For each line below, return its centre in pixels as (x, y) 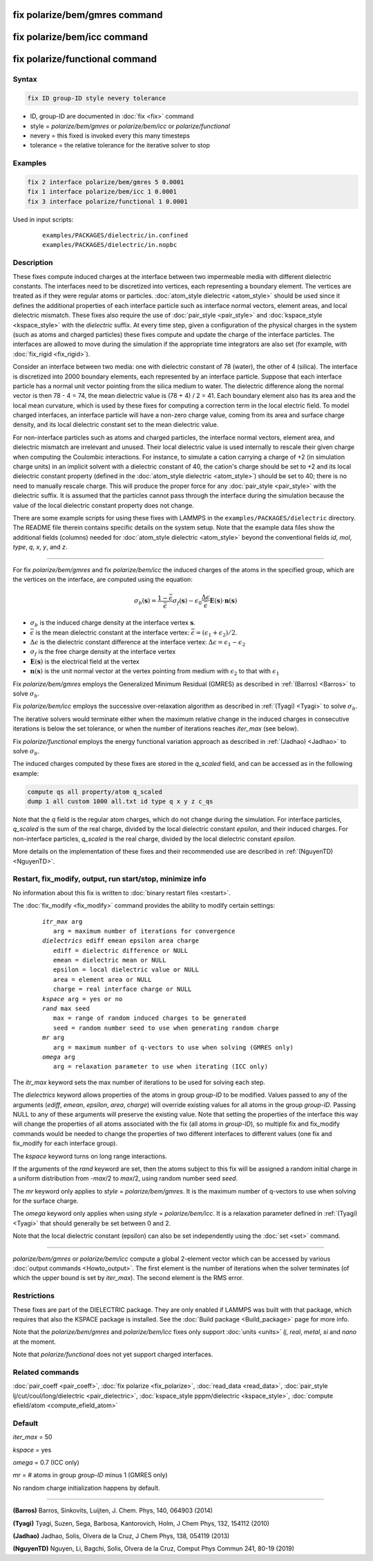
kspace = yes (32, 1450)
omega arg (59, 1057)
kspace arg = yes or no (83, 999)
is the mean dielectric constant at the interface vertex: (113, 632)
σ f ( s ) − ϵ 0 (188, 602)
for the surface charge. (46, 1201)
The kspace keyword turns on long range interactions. (90, 1156)
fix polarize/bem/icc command (80, 37)
